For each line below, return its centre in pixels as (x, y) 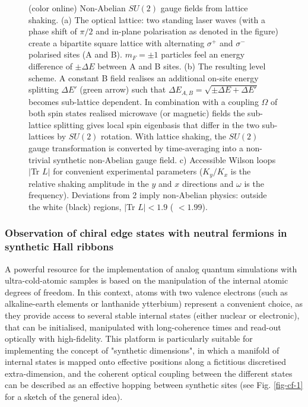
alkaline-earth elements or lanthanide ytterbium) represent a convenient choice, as (154, 303)
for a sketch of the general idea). (64, 397)
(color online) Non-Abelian (77, 8)
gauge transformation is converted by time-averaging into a (136, 147)
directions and (208, 183)
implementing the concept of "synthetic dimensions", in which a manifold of (142, 350)
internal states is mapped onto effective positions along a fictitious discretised (145, 362)
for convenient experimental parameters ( (128, 171)
